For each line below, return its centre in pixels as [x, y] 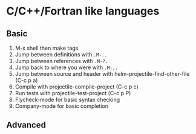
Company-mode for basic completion [62, 106]
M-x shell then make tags [47, 48]
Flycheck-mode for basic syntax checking [67, 99]
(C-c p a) [26, 80]
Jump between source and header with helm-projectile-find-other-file [102, 74]
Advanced [26, 125]
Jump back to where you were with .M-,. [66, 67]
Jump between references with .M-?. [61, 61]
